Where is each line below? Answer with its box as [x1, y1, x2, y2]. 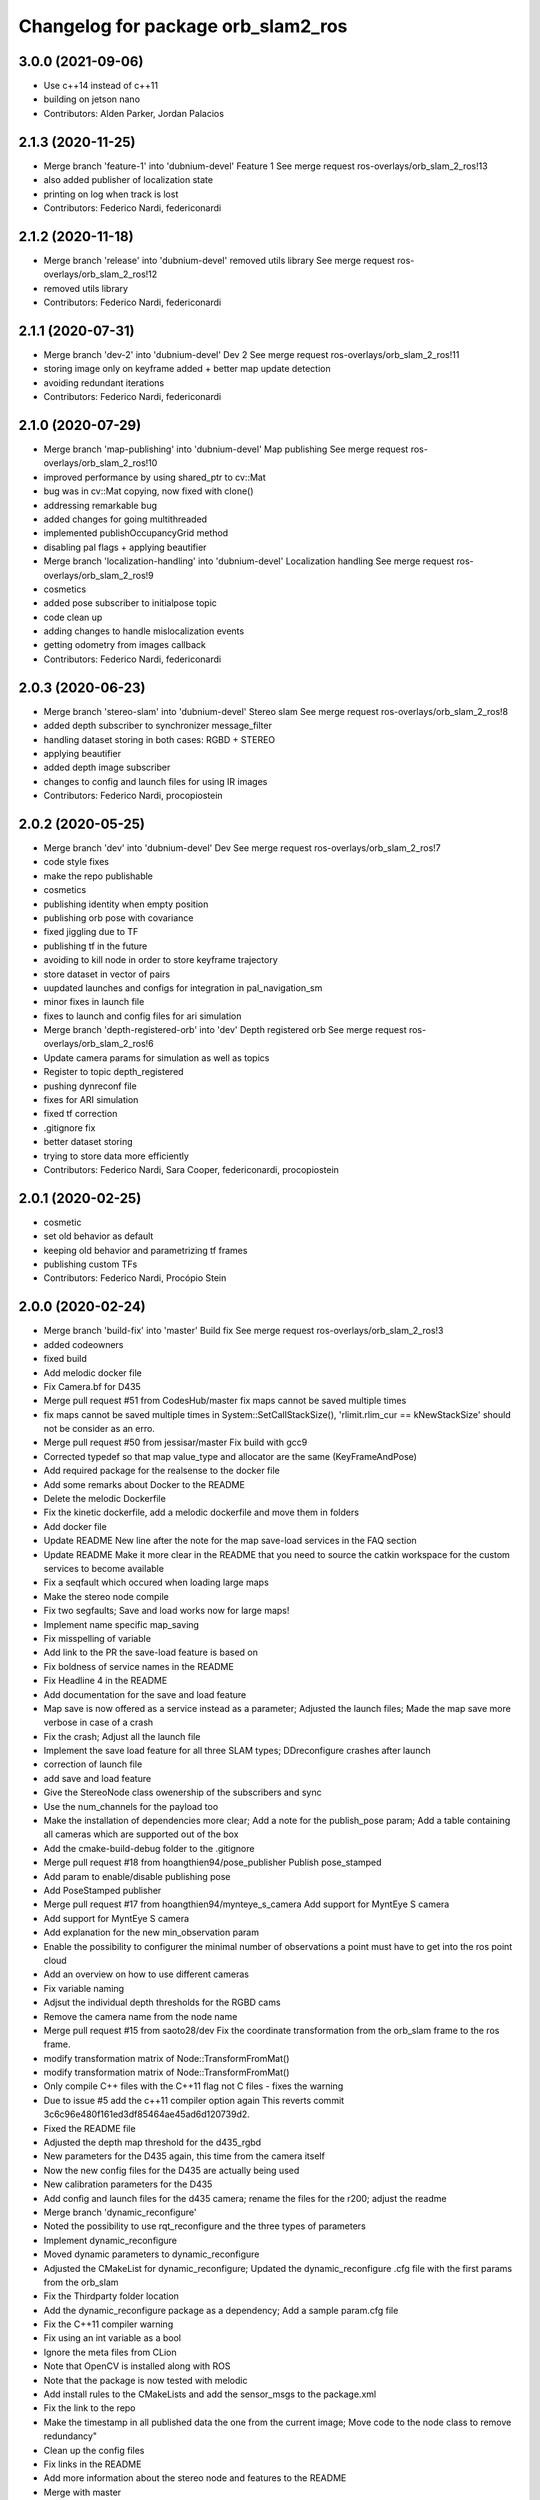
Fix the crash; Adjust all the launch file [43, 1730, 201, 1742]
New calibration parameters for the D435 [43, 2178, 213, 2190]
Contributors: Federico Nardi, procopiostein [43, 790, 224, 802]
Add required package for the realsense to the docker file [43, 1465, 280, 1477]
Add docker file [43, 1520, 107, 1532]
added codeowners [43, 1338, 124, 1350]
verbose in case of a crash [43, 1716, 154, 1729]
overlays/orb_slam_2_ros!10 [43, 457, 158, 469]
